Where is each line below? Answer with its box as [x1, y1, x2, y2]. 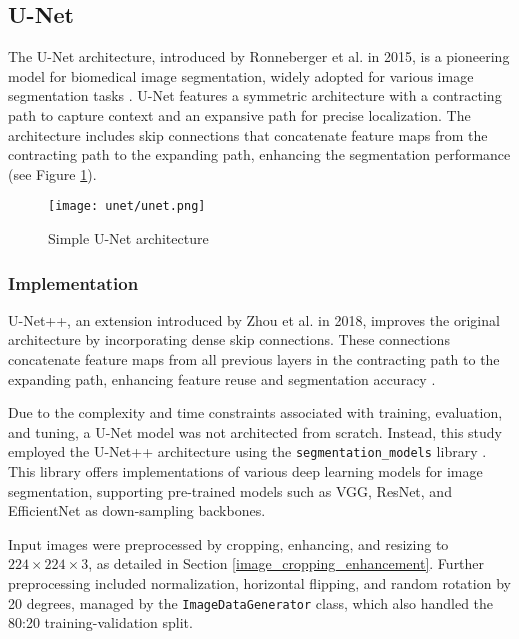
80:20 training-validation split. [8, 612, 193, 633]
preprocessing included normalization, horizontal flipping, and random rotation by [8, 573, 511, 594]
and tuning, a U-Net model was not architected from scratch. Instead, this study [8, 421, 502, 442]
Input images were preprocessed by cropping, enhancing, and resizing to [8, 533, 449, 554]
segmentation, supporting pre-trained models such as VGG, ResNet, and [8, 480, 452, 501]
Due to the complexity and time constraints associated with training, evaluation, [8, 402, 503, 423]
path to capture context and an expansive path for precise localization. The [8, 104, 471, 125]
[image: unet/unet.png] [48, 199, 206, 214]
